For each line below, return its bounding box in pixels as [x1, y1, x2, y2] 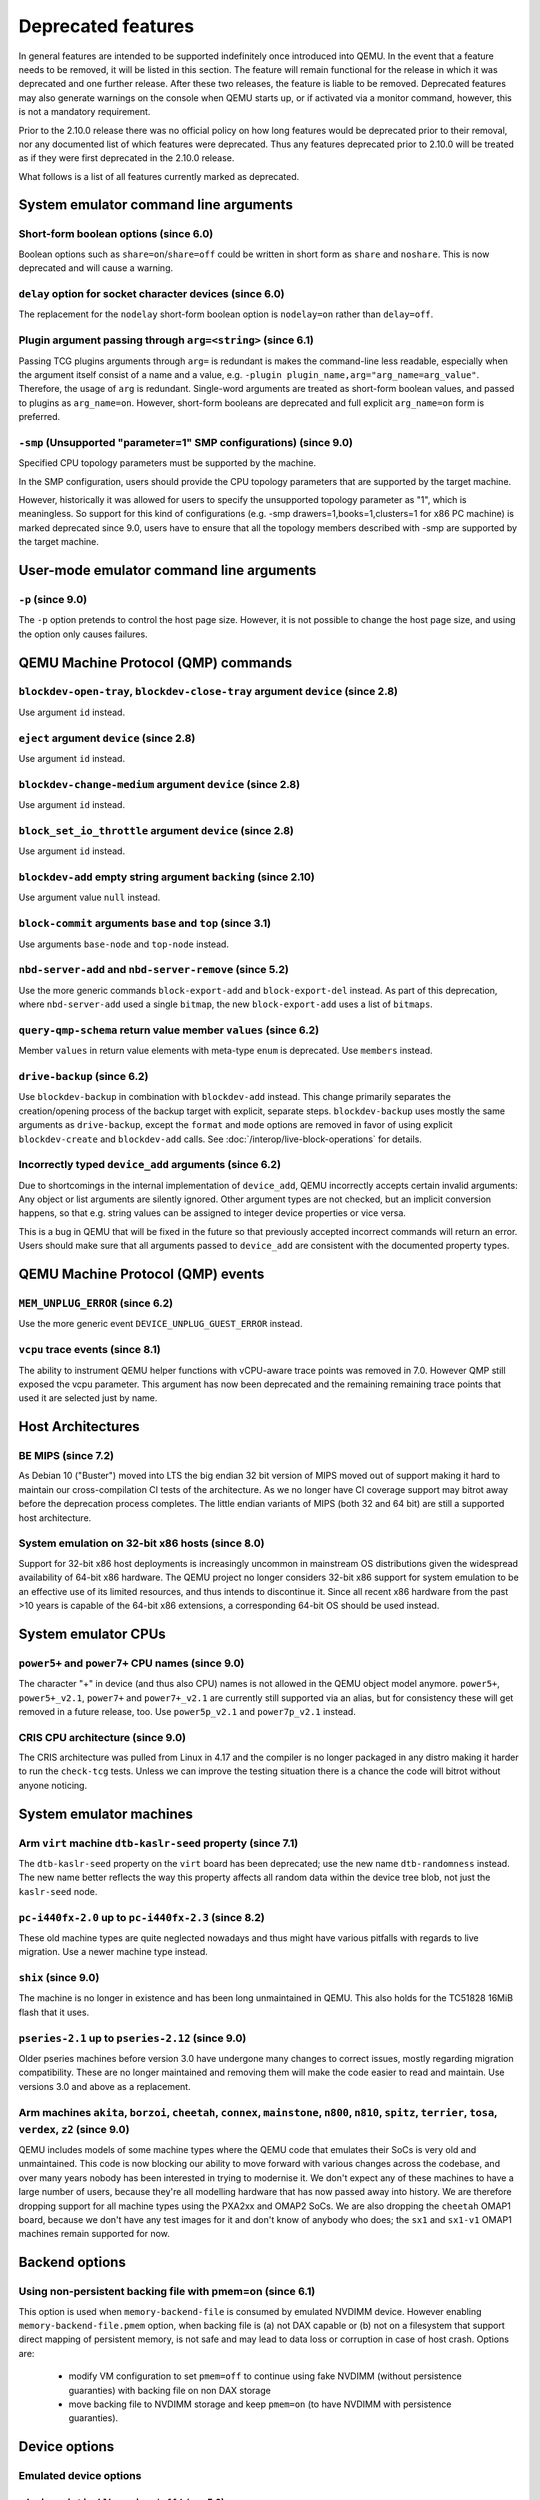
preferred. [18, 411, 61, 423]
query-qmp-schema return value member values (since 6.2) [18, 1023, 320, 1037]
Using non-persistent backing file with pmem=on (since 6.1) [18, 2285, 316, 2299]
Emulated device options [18, 2469, 142, 2483]
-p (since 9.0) [18, 592, 88, 606]
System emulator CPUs [18, 1625, 167, 1642]
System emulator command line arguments [18, 196, 294, 214]
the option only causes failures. [18, 628, 149, 640]
